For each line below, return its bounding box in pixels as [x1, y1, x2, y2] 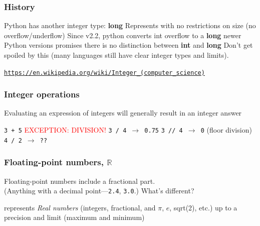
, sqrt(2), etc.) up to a [169, 202, 237, 212]
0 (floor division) [200, 125, 252, 135]
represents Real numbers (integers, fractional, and [4, 202, 156, 212]
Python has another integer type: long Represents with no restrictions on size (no [4, 20, 256, 31]
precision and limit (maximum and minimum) [4, 212, 145, 222]
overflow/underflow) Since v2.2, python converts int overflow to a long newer [4, 30, 241, 40]
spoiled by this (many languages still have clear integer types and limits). [4, 50, 229, 60]
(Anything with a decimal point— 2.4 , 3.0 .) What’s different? [4, 185, 194, 196]
